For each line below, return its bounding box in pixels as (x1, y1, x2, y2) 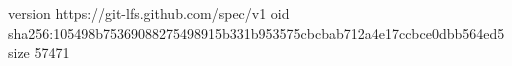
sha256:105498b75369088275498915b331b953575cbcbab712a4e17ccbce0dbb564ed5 (8, 22, 505, 43)
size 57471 (8, 42, 70, 63)
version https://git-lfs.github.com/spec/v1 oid (8, 3, 290, 23)
